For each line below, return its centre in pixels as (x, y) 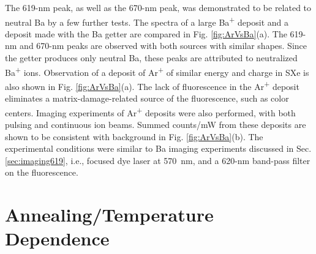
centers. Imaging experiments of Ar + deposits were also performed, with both (150, 111)
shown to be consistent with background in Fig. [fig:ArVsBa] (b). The (134, 136)
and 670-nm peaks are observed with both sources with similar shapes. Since (164, 46)
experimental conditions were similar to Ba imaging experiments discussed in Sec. (158, 148)
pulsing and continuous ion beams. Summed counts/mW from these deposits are (156, 124)
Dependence (57, 238)
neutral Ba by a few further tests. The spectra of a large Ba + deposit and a (147, 21)
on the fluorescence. (42, 172)
